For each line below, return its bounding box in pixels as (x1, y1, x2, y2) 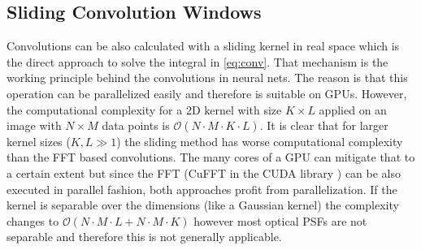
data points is (102, 117, 170, 134)
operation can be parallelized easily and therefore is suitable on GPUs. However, (7, 84, 407, 101)
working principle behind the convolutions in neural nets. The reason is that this (7, 69, 408, 86)
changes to (7, 212, 59, 229)
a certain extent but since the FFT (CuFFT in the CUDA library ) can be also (7, 164, 401, 181)
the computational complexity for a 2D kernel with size (7, 101, 282, 118)
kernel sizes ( (7, 132, 71, 149)
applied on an (319, 101, 387, 118)
